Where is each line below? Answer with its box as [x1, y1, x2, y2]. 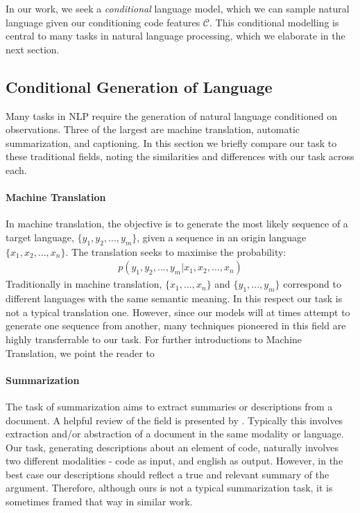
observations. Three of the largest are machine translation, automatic [6, 122, 300, 137]
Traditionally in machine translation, [6, 277, 162, 291]
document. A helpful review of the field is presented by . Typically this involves [6, 412, 343, 427]
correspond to [283, 277, 341, 291]
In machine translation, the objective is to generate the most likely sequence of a [6, 216, 348, 231]
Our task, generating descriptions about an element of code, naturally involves [6, 440, 338, 454]
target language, [6, 229, 74, 244]
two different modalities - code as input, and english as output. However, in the [6, 453, 343, 468]
